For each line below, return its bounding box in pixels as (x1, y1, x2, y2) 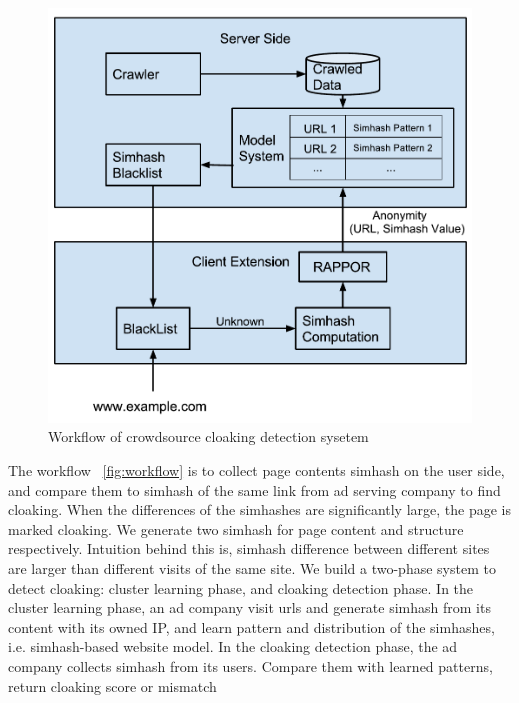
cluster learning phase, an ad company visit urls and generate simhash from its (8, 597, 491, 618)
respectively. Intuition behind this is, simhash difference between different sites (8, 538, 490, 559)
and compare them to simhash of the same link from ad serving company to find (8, 479, 501, 500)
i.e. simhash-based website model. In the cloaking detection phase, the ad (8, 636, 458, 657)
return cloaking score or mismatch (8, 675, 217, 696)
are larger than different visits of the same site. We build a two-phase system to (8, 558, 496, 579)
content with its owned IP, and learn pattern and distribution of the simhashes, (8, 616, 495, 637)
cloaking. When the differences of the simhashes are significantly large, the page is (8, 499, 511, 520)
